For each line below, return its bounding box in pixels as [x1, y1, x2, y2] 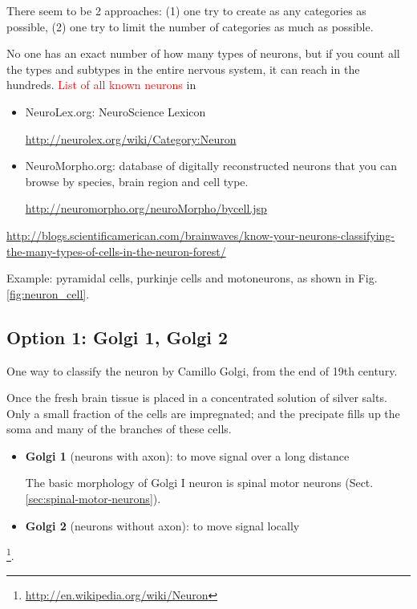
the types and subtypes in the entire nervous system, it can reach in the [6, 60, 360, 77]
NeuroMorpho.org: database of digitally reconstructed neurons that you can [25, 157, 398, 174]
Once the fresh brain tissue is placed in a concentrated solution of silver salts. [6, 389, 387, 406]
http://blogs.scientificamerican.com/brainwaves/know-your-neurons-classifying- [6, 226, 395, 243]
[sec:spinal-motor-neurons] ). [25, 490, 161, 507]
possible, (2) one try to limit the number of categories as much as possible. [6, 18, 374, 35]
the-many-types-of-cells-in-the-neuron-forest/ [6, 242, 226, 259]
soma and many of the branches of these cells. [6, 420, 232, 437]
